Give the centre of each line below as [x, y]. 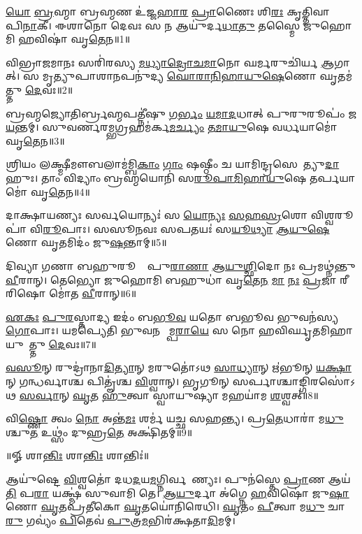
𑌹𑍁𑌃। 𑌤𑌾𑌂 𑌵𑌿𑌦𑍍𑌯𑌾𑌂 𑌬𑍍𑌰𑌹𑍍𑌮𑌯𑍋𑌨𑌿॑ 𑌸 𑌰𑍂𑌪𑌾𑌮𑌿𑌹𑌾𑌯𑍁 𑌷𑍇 [156, 177]
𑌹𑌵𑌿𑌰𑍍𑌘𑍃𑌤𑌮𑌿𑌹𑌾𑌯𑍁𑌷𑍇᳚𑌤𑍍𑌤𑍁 [305, 330]
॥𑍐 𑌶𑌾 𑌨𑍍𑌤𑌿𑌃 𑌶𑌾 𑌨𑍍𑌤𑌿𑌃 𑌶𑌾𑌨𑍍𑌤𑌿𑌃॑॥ [78, 455]
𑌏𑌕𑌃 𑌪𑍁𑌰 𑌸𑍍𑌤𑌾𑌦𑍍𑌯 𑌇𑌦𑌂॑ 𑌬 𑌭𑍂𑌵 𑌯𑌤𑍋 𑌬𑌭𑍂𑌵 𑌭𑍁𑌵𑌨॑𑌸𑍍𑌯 [172, 316]
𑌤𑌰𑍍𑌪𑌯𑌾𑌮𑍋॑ [332, 177]
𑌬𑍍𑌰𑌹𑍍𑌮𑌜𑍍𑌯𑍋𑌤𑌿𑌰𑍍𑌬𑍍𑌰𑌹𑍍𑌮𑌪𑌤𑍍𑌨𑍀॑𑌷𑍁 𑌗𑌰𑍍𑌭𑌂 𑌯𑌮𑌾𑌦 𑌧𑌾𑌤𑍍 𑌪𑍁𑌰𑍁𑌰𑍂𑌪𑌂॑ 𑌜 [181, 113]
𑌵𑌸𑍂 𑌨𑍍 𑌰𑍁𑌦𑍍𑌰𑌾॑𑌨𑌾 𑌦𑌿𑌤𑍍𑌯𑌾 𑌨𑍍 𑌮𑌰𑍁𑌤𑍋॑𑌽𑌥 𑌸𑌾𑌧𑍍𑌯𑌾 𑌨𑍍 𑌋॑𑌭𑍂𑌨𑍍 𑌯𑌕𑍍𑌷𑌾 [179, 367]
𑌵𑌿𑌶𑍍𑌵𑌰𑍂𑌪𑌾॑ [332, 215]
